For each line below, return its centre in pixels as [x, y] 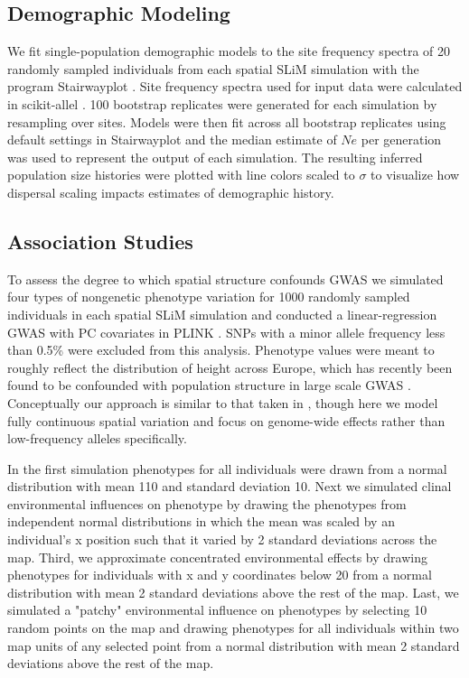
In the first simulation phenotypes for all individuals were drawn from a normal [227, 468]
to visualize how [415, 175]
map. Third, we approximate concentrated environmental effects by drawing [217, 557]
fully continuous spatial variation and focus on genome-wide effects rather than [226, 420]
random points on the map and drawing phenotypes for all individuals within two [233, 628]
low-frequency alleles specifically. [97, 438]
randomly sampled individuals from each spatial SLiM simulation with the [213, 68]
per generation [401, 139]
